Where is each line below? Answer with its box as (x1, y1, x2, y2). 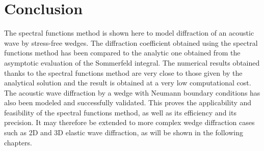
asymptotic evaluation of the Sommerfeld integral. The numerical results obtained (4, 57, 260, 68)
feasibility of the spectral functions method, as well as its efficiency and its (4, 107, 236, 117)
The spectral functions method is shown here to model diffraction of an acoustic (4, 27, 254, 38)
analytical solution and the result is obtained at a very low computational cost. (4, 77, 251, 88)
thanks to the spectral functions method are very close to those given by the (4, 67, 243, 78)
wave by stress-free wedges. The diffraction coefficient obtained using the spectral (4, 37, 258, 48)
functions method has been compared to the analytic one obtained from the (4, 47, 241, 58)
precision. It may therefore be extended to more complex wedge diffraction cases (4, 117, 255, 128)
